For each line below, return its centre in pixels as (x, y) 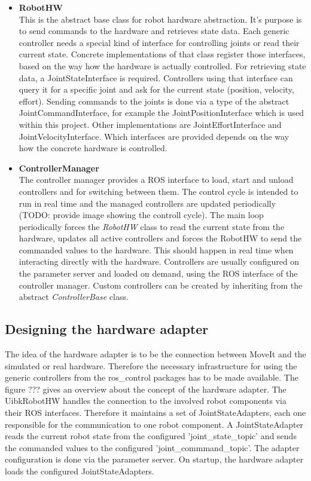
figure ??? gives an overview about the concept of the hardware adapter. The (146, 389)
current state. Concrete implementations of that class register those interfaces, (162, 54)
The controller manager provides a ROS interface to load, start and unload (156, 180)
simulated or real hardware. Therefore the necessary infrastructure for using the (151, 365)
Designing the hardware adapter (107, 329)
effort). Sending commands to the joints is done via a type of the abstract (154, 101)
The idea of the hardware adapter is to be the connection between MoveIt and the (155, 354)
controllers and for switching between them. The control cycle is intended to (158, 191)
